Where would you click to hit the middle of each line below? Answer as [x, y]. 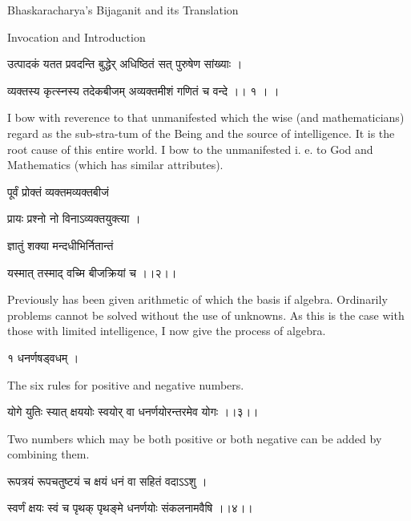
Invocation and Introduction [77, 36]
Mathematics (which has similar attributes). [115, 165]
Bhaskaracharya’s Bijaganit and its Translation [123, 10]
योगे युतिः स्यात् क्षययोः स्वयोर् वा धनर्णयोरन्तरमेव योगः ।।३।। [133, 412]
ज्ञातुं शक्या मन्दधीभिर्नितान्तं [60, 245]
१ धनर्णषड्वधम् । [43, 357]
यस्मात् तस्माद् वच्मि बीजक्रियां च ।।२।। [92, 272]
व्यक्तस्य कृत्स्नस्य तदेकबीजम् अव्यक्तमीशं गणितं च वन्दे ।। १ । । [143, 90]
